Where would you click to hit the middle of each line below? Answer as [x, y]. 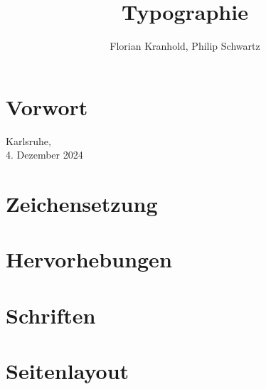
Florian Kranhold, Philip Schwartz [185, 46]
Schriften [51, 315]
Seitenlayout [68, 371]
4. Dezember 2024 [44, 155]
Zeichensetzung [82, 204]
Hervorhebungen [89, 259]
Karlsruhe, [28, 140]
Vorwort [47, 106]
